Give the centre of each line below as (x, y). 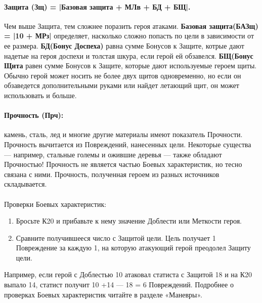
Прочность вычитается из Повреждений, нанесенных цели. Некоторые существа (128, 144)
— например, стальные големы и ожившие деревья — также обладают (113, 154)
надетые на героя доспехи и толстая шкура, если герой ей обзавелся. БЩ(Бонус (129, 55)
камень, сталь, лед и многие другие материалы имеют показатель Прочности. (123, 134)
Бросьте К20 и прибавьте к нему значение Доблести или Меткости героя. (129, 221)
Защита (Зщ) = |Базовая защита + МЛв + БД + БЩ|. (97, 6)
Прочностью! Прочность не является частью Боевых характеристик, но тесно (123, 164)
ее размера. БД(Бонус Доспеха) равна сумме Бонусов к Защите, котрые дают (124, 45)
